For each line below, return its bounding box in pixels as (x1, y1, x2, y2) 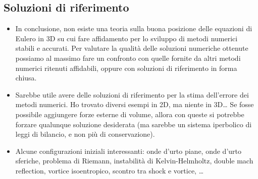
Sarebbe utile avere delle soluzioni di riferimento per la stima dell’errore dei (15, 89, 249, 100)
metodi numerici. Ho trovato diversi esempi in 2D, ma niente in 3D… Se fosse (15, 99, 254, 110)
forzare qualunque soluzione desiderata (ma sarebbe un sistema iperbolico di (15, 119, 252, 129)
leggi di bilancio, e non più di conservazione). (15, 129, 155, 139)
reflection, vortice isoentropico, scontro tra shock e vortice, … (15, 165, 204, 175)
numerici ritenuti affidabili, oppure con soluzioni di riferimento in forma (15, 62, 237, 73)
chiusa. (15, 72, 37, 83)
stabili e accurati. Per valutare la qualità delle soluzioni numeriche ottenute (15, 43, 248, 53)
